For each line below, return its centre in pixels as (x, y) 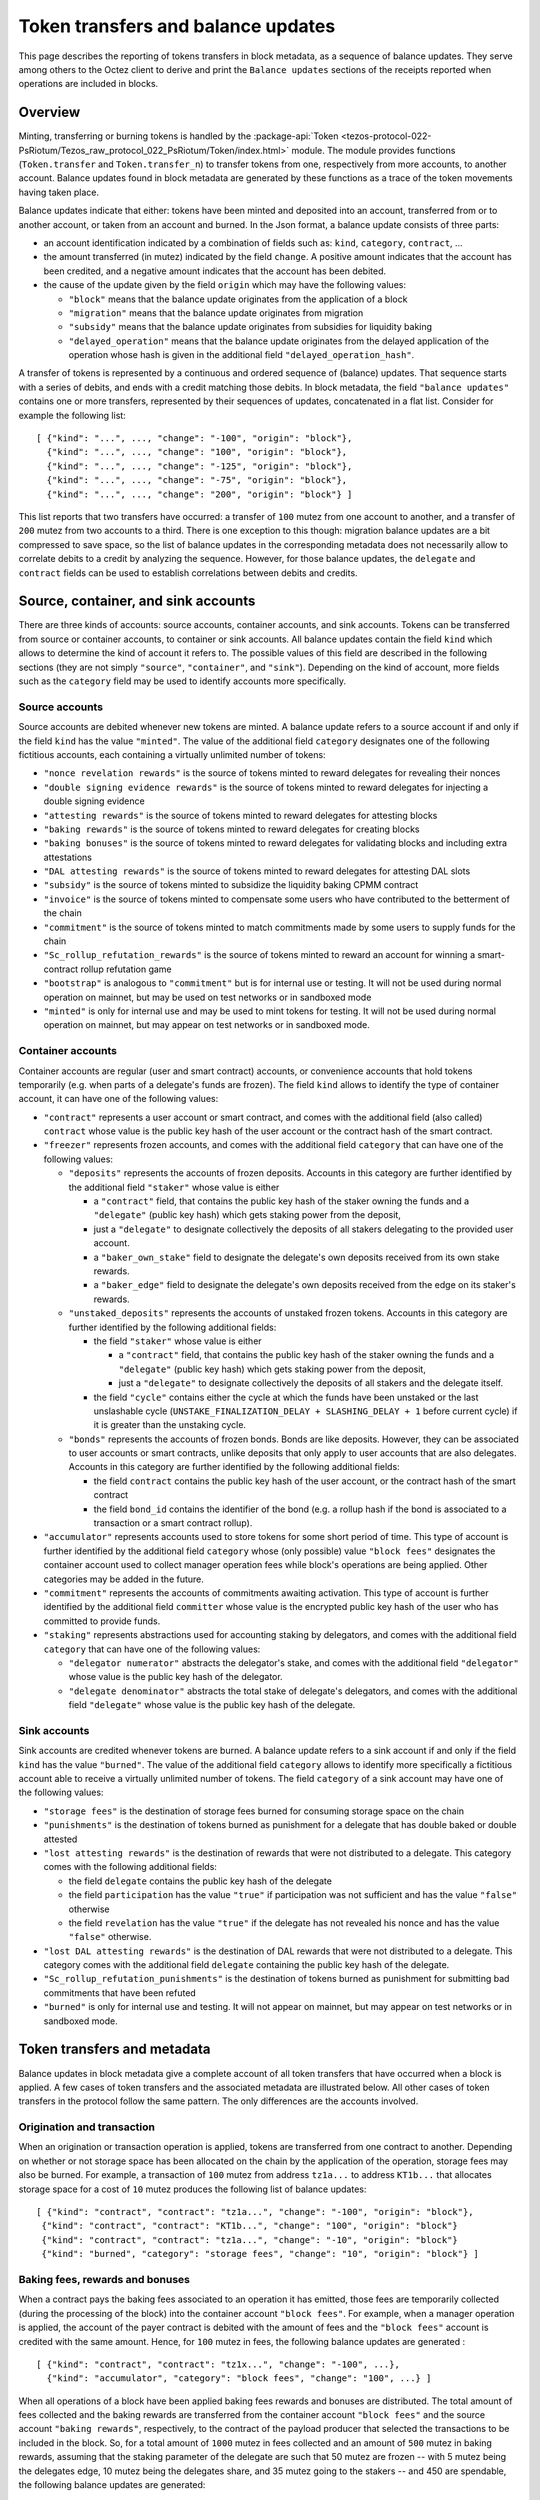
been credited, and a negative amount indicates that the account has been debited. (215, 271)
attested (60, 1839)
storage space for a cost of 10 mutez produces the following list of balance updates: (192, 2189)
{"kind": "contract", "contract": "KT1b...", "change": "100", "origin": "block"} (250, 2226)
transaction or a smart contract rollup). (173, 1523)
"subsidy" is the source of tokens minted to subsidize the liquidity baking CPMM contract (231, 885)
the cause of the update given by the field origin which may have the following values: (225, 285)
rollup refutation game (126, 969)
